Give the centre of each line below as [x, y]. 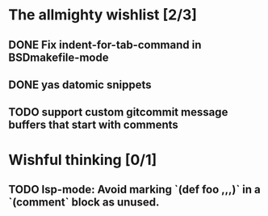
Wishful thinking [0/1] [83, 160]
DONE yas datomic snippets [80, 85]
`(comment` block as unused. [84, 202]
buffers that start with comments [94, 125]
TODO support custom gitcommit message [118, 112]
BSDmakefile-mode [59, 57]
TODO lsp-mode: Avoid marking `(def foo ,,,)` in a [134, 189]
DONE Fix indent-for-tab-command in [105, 45]
